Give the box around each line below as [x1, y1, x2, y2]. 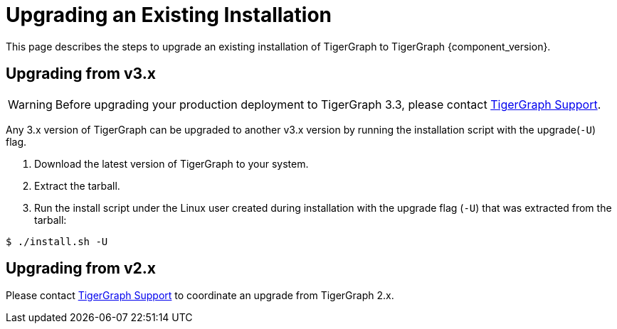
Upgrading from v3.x [6, 65, 156, 83]
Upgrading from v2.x [6, 259, 157, 278]
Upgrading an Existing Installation [6, 3, 332, 27]
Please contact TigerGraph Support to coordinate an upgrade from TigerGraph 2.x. [6, 289, 394, 302]
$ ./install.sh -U [6, 235, 108, 247]
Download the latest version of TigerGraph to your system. [34, 157, 309, 170]
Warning [8, 97, 53, 112]
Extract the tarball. [34, 179, 120, 192]
